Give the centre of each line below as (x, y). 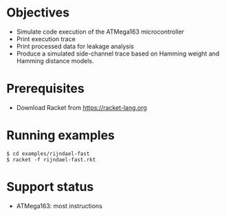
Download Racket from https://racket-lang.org (81, 107)
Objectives (38, 13)
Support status (50, 187)
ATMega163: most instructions (59, 206)
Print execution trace (46, 38)
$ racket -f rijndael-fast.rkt (51, 159)
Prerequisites (46, 89)
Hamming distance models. (55, 60)
